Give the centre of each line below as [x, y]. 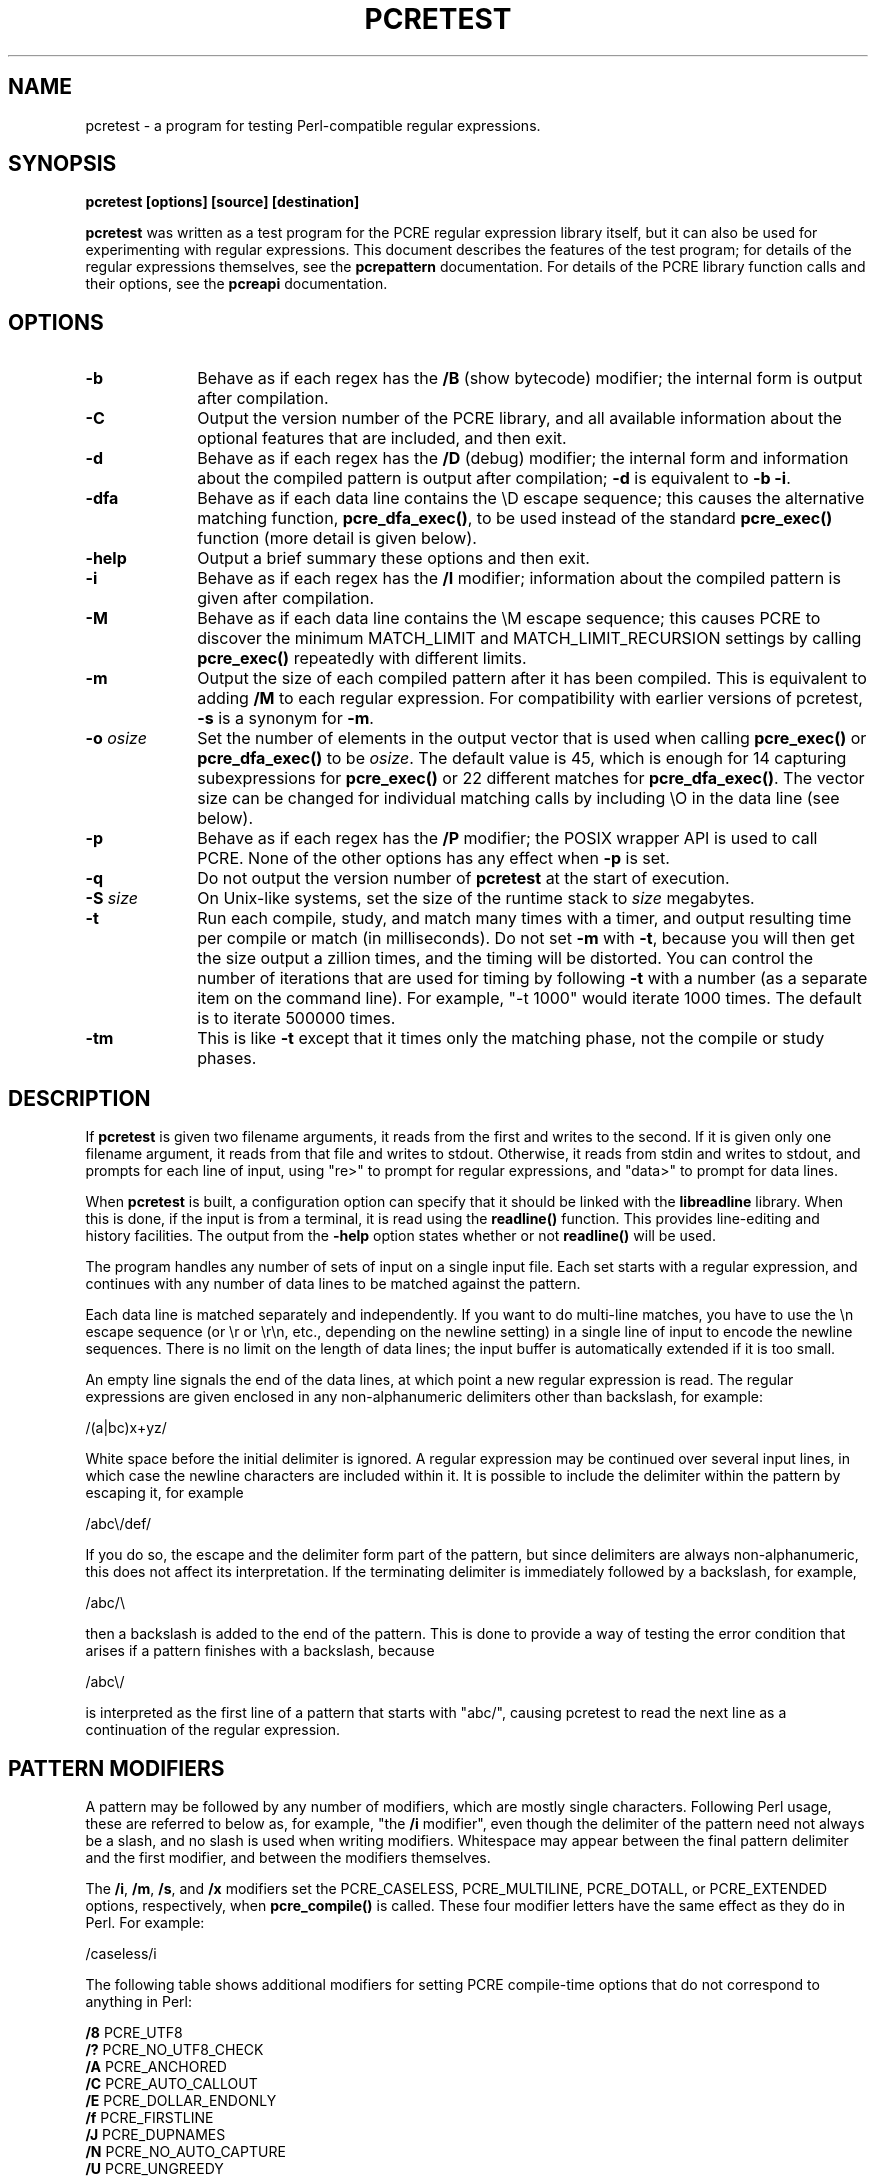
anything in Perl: [138, 2001]
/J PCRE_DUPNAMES [155, 2134]
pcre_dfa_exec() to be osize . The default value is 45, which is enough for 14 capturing [522, 758]
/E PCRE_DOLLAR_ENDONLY [181, 2100]
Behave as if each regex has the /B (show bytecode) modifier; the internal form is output [530, 378]
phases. [227, 1058]
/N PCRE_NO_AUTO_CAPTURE [185, 2151]
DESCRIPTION [79, 1098]
